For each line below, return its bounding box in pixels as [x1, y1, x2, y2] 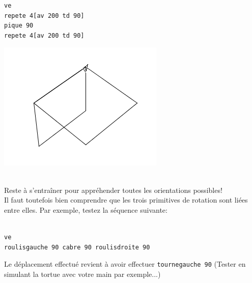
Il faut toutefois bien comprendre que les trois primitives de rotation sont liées [4, 194, 248, 205]
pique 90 [4, 22, 34, 30]
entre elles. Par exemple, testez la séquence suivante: [4, 204, 167, 215]
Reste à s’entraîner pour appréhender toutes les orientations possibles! [4, 184, 222, 195]
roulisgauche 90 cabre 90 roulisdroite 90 [4, 243, 150, 251]
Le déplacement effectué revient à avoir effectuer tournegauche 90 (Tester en [4, 259, 246, 269]
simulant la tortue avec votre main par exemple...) [4, 268, 161, 279]
